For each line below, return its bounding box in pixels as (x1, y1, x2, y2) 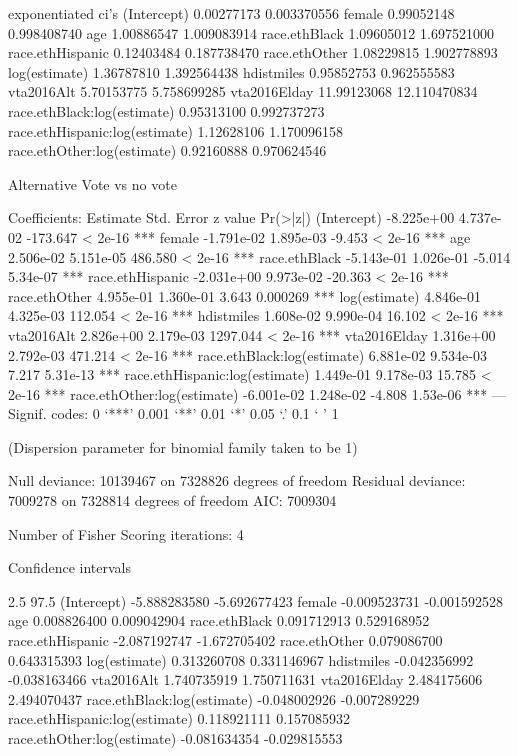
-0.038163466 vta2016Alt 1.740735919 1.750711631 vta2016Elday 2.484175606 (8, 669, 483, 690)
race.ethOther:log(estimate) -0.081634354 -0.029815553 (8, 728, 343, 748)
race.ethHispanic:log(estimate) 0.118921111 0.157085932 (8, 708, 351, 729)
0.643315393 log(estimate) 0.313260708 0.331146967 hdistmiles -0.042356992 (8, 649, 474, 670)
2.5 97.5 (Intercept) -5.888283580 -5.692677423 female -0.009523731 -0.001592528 (8, 590, 504, 611)
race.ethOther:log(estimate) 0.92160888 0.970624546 (8, 140, 327, 161)
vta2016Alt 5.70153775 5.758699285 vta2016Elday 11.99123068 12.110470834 (8, 81, 478, 102)
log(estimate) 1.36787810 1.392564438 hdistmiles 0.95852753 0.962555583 (8, 61, 455, 82)
